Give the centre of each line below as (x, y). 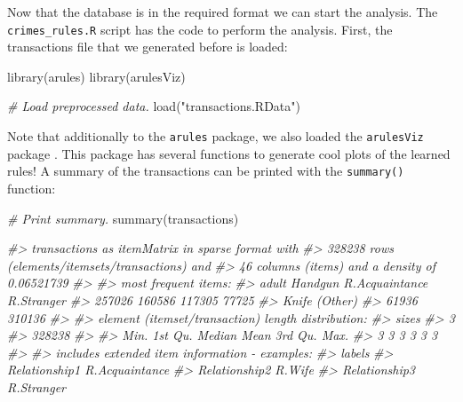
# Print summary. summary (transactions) (123, 218)
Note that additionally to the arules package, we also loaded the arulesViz (216, 136)
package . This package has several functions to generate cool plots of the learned (229, 153)
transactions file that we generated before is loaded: (148, 47)
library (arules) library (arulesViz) (96, 76)
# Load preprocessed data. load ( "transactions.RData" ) (154, 106)
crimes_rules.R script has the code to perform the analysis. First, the (200, 29)
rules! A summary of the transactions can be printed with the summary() (206, 171)
